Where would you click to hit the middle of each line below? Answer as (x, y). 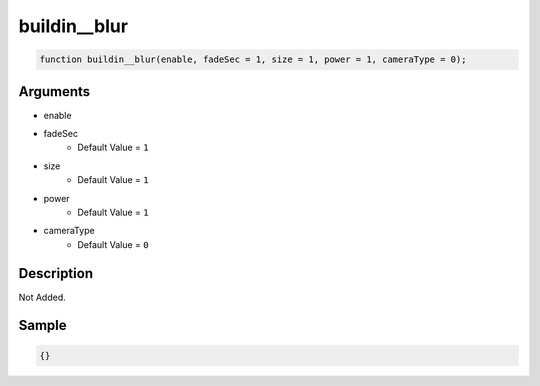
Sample (42, 325)
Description (56, 273)
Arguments (54, 91)
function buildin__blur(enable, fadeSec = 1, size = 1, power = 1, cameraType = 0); (253, 59)
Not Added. (42, 297)
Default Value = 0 (113, 244)
